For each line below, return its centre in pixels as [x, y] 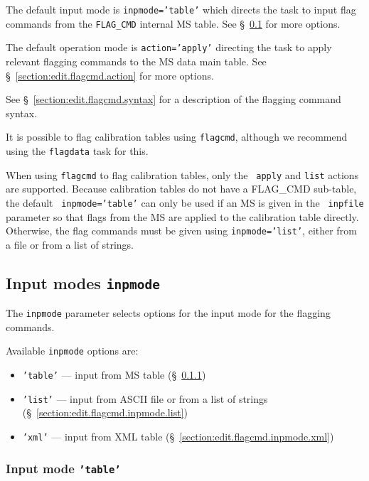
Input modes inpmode [83, 282]
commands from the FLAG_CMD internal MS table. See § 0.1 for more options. [173, 23]
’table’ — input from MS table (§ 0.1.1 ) [114, 375]
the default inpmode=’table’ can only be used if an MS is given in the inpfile [185, 202]
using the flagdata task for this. [77, 151]
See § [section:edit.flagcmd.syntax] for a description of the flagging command [173, 99]
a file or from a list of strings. [70, 244]
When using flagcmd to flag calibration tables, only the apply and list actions [182, 174]
